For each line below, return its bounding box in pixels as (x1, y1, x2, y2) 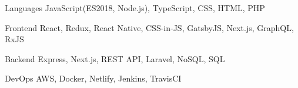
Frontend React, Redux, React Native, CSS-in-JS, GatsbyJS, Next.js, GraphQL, (5, 21, 294, 33)
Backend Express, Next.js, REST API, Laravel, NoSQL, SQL (5, 52, 225, 65)
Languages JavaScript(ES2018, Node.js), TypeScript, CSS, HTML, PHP (5, 2, 265, 13)
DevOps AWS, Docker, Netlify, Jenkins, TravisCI (5, 72, 182, 84)
